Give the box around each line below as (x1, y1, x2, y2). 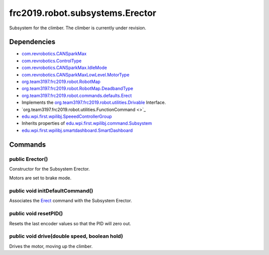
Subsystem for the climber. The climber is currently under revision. (9, 25, 146, 31)
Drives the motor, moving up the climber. (9, 243, 93, 249)
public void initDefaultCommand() (9, 187, 93, 194)
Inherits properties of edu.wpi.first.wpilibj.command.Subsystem (21, 120, 152, 126)
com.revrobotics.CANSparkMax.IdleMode (21, 65, 107, 71)
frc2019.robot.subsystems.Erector (9, 7, 156, 18)
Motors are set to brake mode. (9, 175, 72, 181)
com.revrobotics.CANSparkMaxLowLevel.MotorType (21, 72, 130, 78)
